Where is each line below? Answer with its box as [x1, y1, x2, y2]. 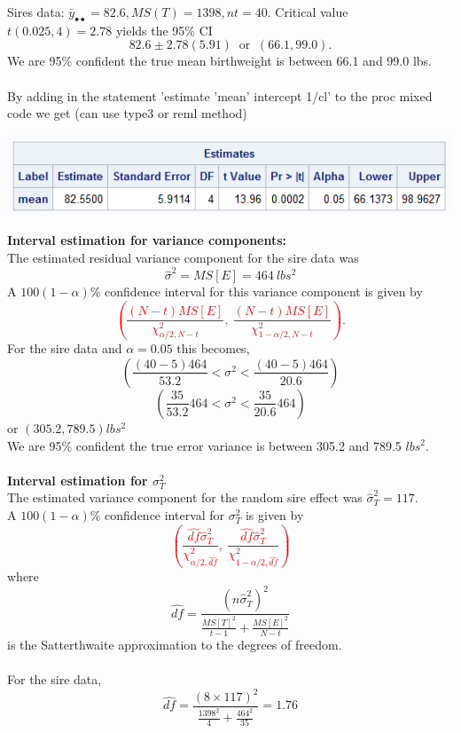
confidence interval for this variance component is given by [105, 282, 423, 301]
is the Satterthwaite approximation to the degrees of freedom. [7, 634, 342, 653]
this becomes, [176, 339, 250, 358]
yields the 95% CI [115, 20, 213, 39]
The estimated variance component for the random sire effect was [7, 488, 363, 507]
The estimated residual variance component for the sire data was [7, 248, 359, 267]
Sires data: [7, 3, 65, 20]
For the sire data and [7, 339, 122, 358]
